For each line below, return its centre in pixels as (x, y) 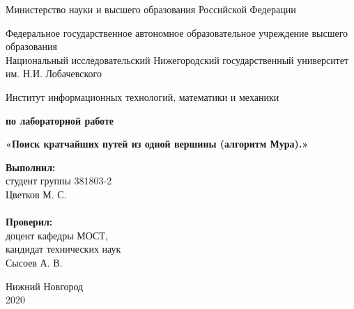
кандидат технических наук (63, 249)
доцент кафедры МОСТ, (57, 235)
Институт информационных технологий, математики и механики (143, 96)
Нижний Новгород (45, 286)
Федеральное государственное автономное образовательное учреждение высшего (177, 32)
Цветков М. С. (36, 194)
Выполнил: (31, 167)
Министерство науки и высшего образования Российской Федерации (151, 9)
